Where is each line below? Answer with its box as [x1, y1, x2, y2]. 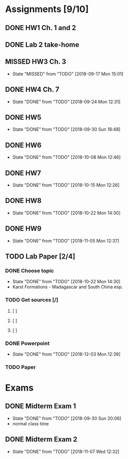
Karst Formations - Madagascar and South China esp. [12, 284, 123, 290]
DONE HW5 [5, 113, 41, 121]
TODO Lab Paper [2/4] [5, 252, 76, 261]
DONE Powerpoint [5, 340, 50, 347]
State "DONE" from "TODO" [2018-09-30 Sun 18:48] [12, 126, 121, 132]
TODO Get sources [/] [5, 297, 58, 304]
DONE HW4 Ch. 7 [5, 85, 60, 94]
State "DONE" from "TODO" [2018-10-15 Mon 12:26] [12, 182, 120, 188]
